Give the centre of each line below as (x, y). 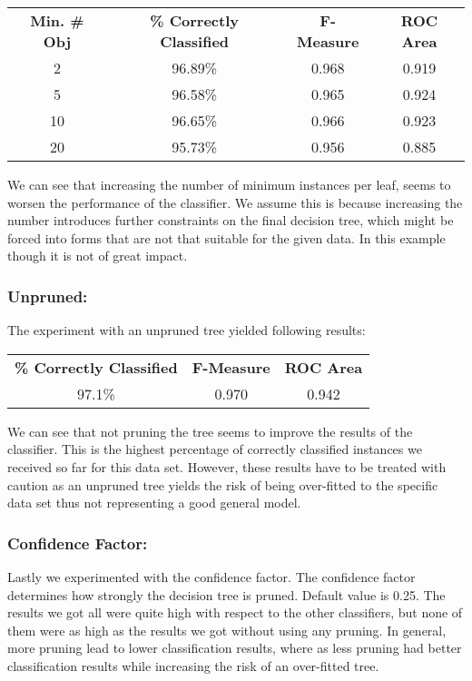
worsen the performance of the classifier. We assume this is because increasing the (235, 202)
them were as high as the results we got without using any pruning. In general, (227, 630)
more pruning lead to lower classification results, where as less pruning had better (235, 648)
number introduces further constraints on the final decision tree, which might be (231, 220)
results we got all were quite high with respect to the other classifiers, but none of (235, 612)
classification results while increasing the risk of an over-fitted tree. (193, 665)
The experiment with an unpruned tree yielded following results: (187, 330)
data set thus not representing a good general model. (154, 503)
